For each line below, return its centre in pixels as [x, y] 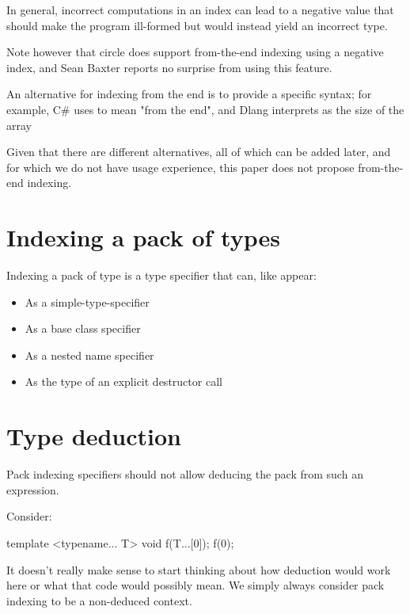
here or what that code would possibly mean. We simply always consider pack [196, 585]
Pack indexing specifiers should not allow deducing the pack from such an [185, 474]
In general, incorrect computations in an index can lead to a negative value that [200, 10]
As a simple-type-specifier [87, 301]
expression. [33, 489]
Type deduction [94, 436]
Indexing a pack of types [143, 237]
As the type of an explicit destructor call [123, 381]
